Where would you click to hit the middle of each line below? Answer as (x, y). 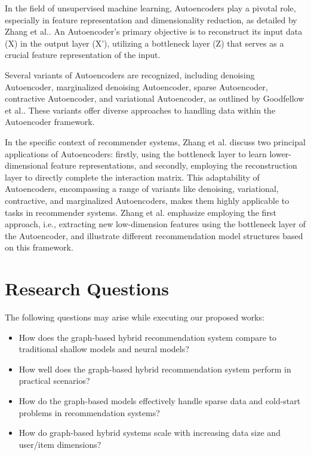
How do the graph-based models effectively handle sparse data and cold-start (160, 400)
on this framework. (39, 247)
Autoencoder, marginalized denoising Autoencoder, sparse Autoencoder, (136, 86)
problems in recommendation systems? (89, 412)
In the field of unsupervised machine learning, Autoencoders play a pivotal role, (150, 8)
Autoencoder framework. (50, 122)
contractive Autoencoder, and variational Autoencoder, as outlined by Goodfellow (155, 98)
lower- (281, 153)
